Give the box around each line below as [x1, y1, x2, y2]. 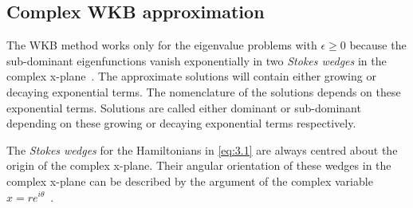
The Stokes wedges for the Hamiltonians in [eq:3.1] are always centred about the [6, 141, 398, 158]
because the [349, 37, 407, 53]
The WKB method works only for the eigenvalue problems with [6, 37, 317, 53]
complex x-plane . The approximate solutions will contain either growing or [6, 68, 376, 84]
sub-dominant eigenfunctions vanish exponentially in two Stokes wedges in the [6, 52, 387, 69]
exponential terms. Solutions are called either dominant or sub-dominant [6, 99, 361, 116]
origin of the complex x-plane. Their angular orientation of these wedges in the [6, 157, 391, 174]
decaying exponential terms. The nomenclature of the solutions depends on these [6, 83, 401, 100]
